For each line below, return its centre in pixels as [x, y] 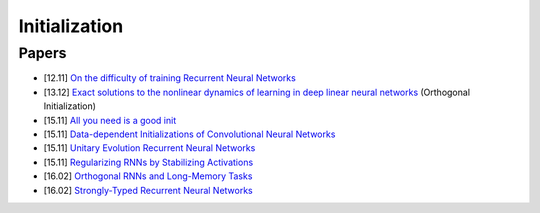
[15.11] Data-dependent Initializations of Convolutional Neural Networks [189, 134]
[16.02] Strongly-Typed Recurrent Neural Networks [148, 190]
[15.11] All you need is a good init [110, 120]
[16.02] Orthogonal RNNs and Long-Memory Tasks [148, 176]
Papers [42, 53]
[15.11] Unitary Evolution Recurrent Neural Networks [149, 148]
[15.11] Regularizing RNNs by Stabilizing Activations [148, 162]
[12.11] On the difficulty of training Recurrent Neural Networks [170, 78]
